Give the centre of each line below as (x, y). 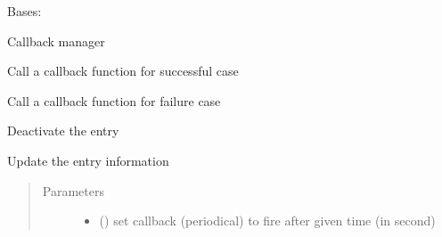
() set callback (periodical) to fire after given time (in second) (267, 221)
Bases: (25, 11)
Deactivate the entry (63, 131)
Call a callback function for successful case (123, 71)
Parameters (73, 190)
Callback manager (56, 41)
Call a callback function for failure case (114, 100)
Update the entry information (88, 160)
